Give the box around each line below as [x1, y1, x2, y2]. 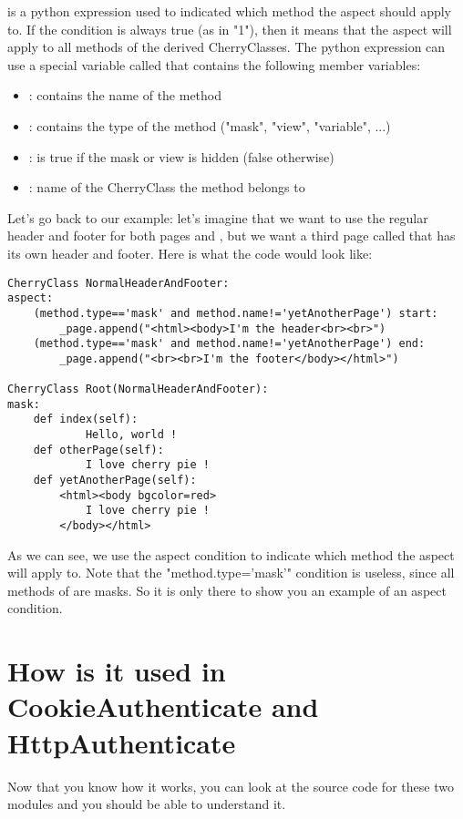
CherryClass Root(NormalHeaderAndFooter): [7, 383, 269, 396]
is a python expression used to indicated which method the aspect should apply [7, 2, 452, 20]
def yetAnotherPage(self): [33, 474, 197, 487]
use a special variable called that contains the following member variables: [7, 55, 421, 74]
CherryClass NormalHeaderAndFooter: [7, 276, 230, 290]
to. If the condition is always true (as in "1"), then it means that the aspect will [7, 19, 452, 38]
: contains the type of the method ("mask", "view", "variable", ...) [28, 116, 391, 135]
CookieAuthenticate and [7, 688, 319, 725]
